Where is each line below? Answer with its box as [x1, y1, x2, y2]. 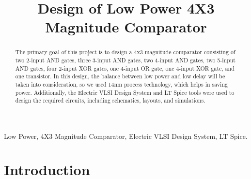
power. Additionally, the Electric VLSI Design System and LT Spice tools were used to [15, 88, 235, 96]
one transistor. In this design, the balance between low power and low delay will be [15, 72, 225, 80]
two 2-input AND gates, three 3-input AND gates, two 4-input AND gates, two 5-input [15, 56, 235, 64]
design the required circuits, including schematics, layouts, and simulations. [15, 96, 205, 104]
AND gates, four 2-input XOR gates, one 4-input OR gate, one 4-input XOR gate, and [15, 64, 235, 72]
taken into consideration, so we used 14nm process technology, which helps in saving [15, 80, 228, 88]
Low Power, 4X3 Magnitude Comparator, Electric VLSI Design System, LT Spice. [4, 131, 248, 141]
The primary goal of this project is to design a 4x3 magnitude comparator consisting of [15, 48, 235, 56]
